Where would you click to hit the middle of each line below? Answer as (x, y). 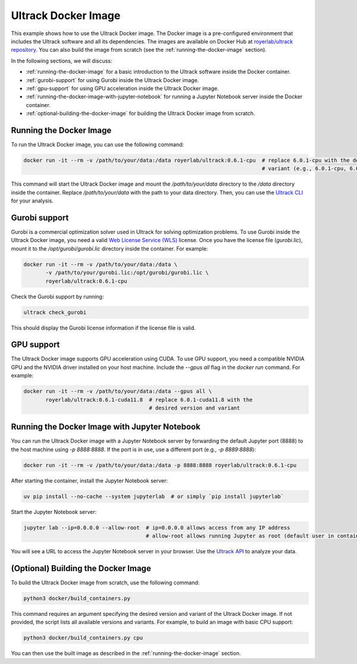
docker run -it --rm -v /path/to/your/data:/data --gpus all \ (118, 391)
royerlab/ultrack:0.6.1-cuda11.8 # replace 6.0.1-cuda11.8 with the (149, 400)
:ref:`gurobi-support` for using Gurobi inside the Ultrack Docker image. (112, 80)
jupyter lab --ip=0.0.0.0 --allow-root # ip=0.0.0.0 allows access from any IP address (157, 527)
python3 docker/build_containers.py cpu (83, 638)
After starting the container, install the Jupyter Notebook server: (89, 480)
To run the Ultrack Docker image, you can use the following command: (98, 144)
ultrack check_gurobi (55, 312)
